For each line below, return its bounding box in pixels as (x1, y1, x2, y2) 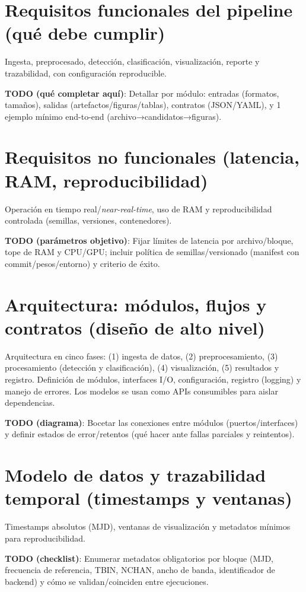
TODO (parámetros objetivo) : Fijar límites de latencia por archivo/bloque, (5, 234, 294, 246)
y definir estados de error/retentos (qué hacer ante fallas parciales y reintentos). (5, 428, 295, 440)
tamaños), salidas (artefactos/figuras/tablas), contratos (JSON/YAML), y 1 (5, 98, 281, 111)
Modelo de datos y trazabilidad (5, 463, 266, 487)
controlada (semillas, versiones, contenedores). (5, 214, 172, 227)
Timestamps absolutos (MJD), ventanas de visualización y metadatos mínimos (5, 520, 291, 533)
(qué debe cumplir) (5, 21, 165, 45)
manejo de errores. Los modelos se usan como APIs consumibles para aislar (5, 384, 278, 397)
